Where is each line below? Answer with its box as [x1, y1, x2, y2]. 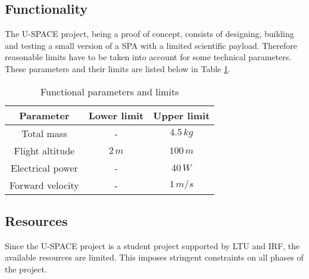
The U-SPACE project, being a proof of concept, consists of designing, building [5, 27, 294, 40]
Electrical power [11, 160, 78, 175]
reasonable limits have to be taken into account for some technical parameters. [5, 51, 292, 63]
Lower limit [88, 108, 144, 122]
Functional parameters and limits [40, 84, 179, 98]
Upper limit [153, 108, 210, 122]
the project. [5, 262, 47, 275]
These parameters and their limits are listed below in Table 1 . [5, 62, 230, 75]
